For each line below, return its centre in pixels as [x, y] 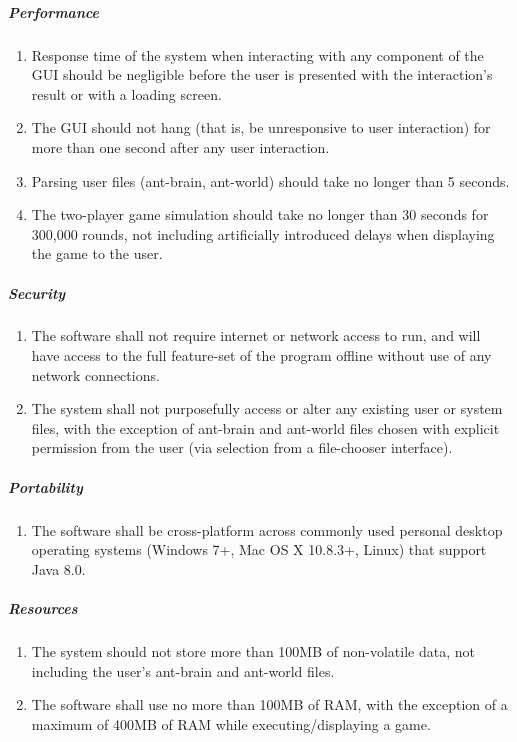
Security [37, 292]
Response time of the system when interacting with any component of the [257, 54]
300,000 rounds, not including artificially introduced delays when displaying [263, 233]
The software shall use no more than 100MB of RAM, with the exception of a [269, 704]
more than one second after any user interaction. [180, 146]
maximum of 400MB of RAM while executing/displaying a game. [231, 723]
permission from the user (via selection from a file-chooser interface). [242, 447]
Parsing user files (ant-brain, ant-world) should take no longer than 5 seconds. [270, 180]
